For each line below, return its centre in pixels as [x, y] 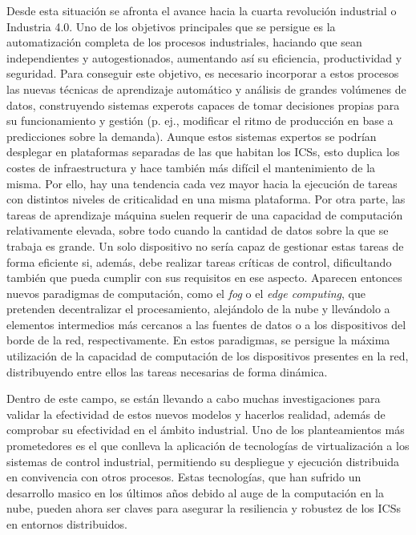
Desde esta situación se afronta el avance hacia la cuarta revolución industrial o [202, 10]
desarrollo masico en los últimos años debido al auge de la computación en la [195, 492]
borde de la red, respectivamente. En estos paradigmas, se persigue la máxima [198, 340]
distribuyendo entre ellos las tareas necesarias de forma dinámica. [167, 371]
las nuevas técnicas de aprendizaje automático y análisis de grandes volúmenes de [206, 88]
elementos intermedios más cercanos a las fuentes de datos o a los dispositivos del [206, 324]
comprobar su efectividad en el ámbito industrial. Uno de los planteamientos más [206, 430]
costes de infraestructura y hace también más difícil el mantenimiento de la [191, 167]
